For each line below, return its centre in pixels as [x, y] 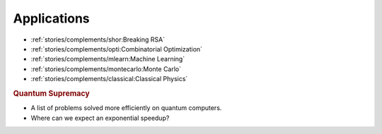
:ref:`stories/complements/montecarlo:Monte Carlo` [106, 69]
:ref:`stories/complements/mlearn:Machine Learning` [108, 59]
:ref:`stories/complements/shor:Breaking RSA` [98, 39]
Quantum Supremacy [51, 93]
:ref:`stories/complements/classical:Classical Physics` [109, 79]
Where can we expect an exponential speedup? [100, 118]
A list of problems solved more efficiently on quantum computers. [126, 108]
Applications [51, 18]
